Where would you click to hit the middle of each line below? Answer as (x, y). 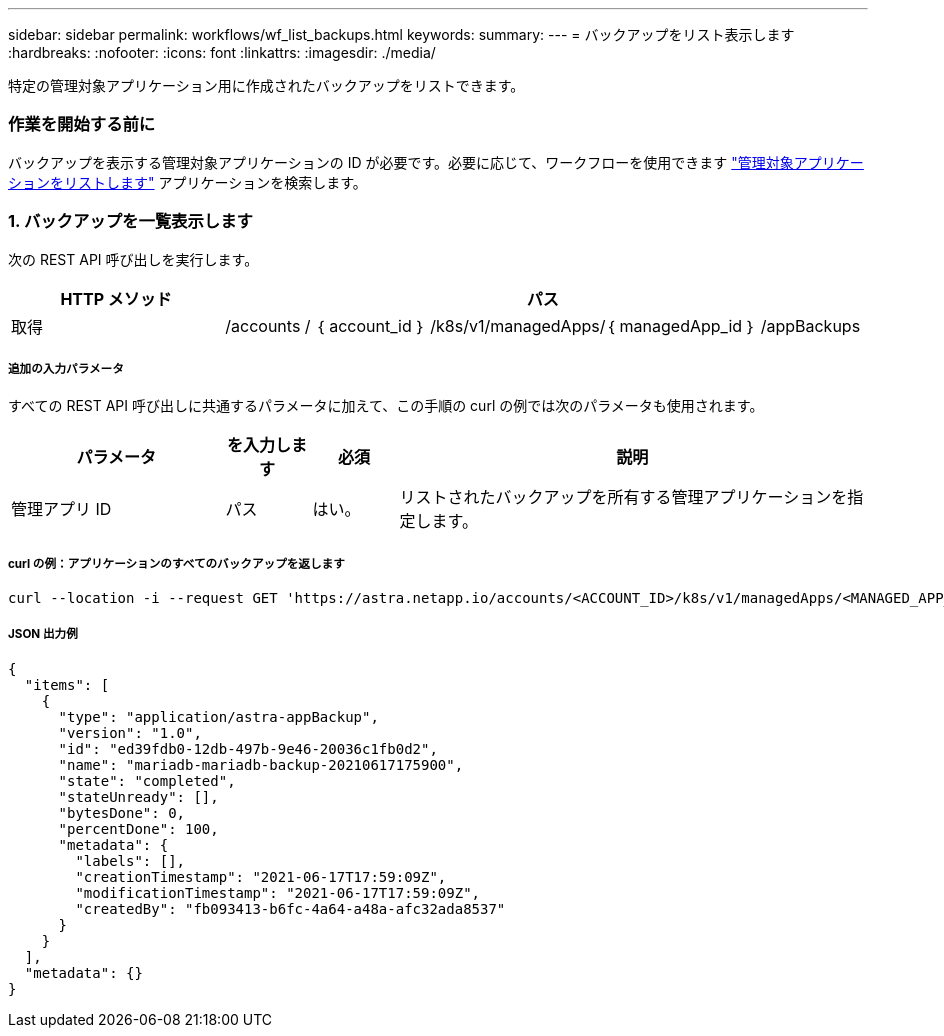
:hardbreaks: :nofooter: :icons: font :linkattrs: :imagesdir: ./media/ (222, 52)
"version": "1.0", (130, 732)
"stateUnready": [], (138, 796)
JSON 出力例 (43, 634)
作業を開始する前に (82, 124)
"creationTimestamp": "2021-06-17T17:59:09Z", (261, 876)
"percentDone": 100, (138, 828)
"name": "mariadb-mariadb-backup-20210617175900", (261, 764)
